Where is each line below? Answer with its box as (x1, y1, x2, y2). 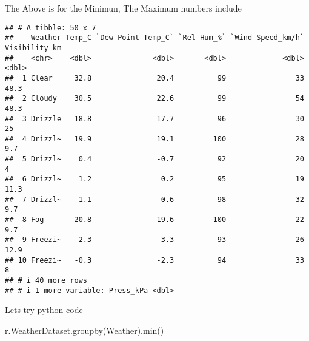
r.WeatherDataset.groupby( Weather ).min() (5, 323, 164, 336)
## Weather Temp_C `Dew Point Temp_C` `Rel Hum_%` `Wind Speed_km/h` (5, 33, 304, 42)
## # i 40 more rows (5, 276, 88, 285)
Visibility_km (5, 43, 62, 52)
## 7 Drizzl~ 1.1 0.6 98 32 (5, 195, 304, 204)
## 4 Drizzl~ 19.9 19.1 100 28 (5, 134, 304, 143)
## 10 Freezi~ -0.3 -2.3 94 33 (5, 255, 304, 265)
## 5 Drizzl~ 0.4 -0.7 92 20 (5, 155, 304, 164)
